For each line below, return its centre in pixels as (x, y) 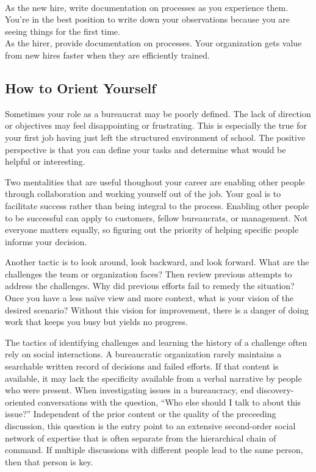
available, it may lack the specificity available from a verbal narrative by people (153, 378)
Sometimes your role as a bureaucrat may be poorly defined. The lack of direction (158, 113)
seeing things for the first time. (63, 31)
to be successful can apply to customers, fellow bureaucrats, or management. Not (156, 217)
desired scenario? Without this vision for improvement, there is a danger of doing (157, 309)
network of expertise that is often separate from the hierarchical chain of (141, 438)
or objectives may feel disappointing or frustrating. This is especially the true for (156, 125)
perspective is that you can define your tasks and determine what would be (145, 149)
